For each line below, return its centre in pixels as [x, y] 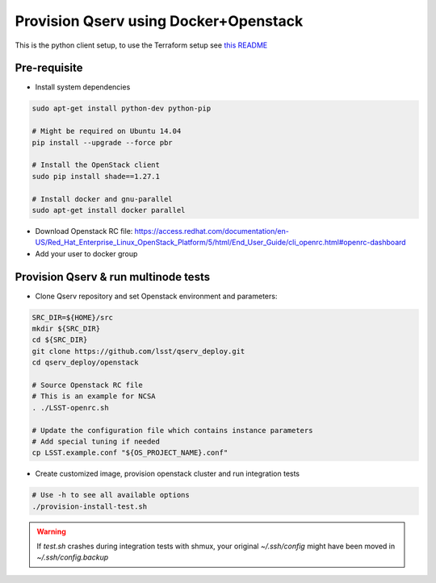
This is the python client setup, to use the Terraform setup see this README [141, 45]
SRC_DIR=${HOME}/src [72, 317]
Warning [51, 531]
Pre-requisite [49, 68]
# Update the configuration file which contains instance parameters [172, 430]
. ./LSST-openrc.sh [70, 408]
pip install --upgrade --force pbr [102, 142]
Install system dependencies [83, 87]
